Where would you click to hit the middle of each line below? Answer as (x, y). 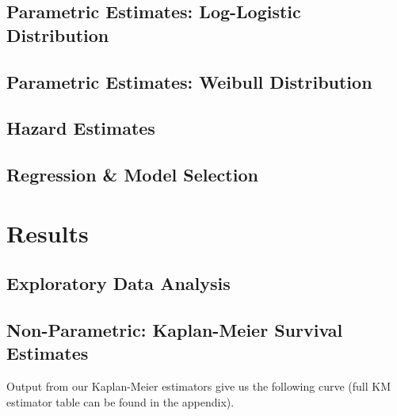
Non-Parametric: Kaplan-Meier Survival (175, 330)
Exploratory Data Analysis (118, 283)
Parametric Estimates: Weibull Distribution (189, 81)
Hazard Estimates (81, 128)
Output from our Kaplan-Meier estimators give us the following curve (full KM (199, 386)
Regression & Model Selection (132, 175)
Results (48, 233)
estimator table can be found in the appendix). (120, 401)
